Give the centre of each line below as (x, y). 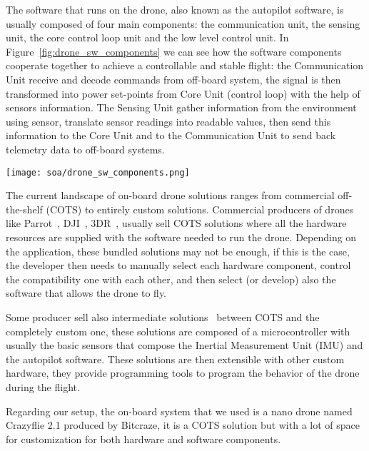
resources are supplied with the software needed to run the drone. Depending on (181, 237)
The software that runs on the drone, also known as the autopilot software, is (175, 9)
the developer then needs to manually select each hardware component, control (178, 265)
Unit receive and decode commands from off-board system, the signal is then (173, 79)
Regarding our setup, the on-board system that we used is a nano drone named (179, 411)
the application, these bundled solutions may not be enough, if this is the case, (178, 251)
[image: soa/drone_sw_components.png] (98, 172)
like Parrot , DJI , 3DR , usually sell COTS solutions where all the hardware (176, 223)
